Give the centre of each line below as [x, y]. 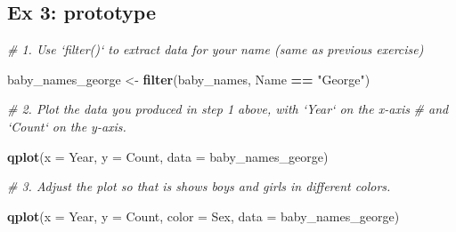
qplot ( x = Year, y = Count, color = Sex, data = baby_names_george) [204, 216]
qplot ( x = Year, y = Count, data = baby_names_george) [168, 156]
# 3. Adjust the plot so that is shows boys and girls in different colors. [199, 186]
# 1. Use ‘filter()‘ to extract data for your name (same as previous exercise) [216, 49]
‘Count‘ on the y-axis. [67, 126]
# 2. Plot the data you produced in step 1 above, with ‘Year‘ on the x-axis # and [228, 109]
